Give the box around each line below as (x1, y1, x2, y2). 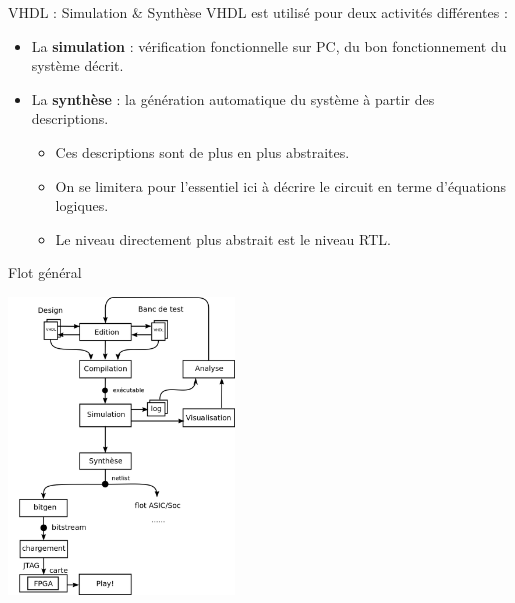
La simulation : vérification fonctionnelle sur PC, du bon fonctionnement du (31, 35, 507, 56)
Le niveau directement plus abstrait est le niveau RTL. (55, 228, 391, 249)
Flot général (8, 262, 82, 283)
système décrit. (31, 55, 124, 76)
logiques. (55, 195, 109, 216)
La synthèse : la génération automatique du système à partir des (31, 88, 435, 109)
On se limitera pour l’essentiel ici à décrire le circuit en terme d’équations (55, 175, 507, 196)
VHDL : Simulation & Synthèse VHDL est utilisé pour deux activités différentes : (8, 2, 508, 22)
